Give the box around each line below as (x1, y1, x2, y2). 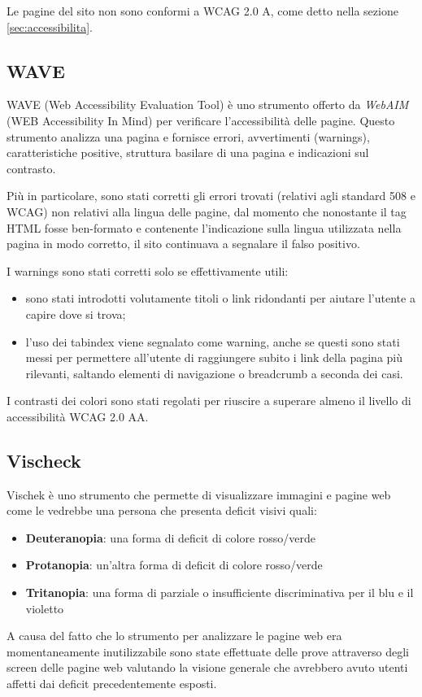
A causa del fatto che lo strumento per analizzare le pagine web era (7, 627, 342, 644)
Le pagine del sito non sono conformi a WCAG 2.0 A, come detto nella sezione (7, 2, 398, 19)
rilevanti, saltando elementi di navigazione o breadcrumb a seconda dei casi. (25, 364, 403, 381)
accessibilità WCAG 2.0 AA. (7, 407, 149, 425)
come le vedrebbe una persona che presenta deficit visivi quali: (7, 502, 317, 519)
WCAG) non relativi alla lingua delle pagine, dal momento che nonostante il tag (7, 203, 407, 220)
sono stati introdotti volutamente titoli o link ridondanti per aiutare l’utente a (25, 290, 415, 307)
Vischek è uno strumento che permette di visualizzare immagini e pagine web (7, 486, 391, 503)
